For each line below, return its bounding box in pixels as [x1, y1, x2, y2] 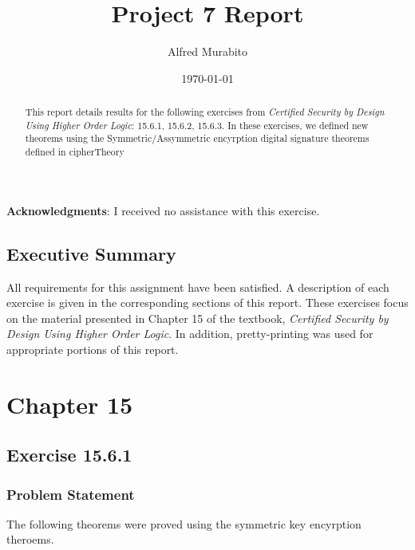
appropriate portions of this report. [6, 340, 179, 357]
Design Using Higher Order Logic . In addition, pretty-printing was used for [6, 325, 373, 342]
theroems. [6, 531, 54, 548]
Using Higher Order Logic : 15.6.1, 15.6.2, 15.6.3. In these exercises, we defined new [25, 118, 369, 132]
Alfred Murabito [167, 43, 248, 60]
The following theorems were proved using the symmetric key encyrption [6, 515, 362, 532]
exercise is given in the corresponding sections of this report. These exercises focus [6, 294, 409, 311]
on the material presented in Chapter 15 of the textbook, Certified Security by [6, 309, 389, 326]
